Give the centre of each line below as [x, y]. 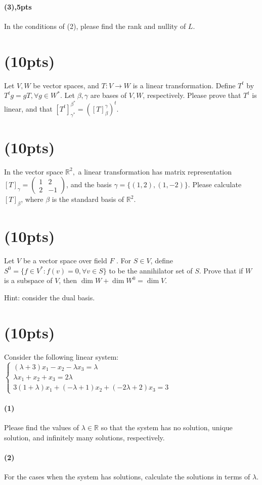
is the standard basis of [88, 199]
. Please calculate [215, 184]
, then [68, 280]
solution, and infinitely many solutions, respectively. [84, 437]
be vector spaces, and [66, 85]
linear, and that [28, 108]
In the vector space [34, 171]
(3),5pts [18, 6]
